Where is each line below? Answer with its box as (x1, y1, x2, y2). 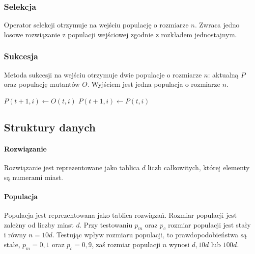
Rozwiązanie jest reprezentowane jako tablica (4, 162, 140, 172)
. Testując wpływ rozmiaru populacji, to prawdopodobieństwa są (52, 229, 247, 240)
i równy (4, 229, 27, 240)
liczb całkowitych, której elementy (147, 162, 250, 172)
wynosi (169, 239, 190, 249)
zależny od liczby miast (4, 219, 74, 229)
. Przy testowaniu (79, 219, 133, 229)
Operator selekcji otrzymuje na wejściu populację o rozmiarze (4, 20, 189, 30)
